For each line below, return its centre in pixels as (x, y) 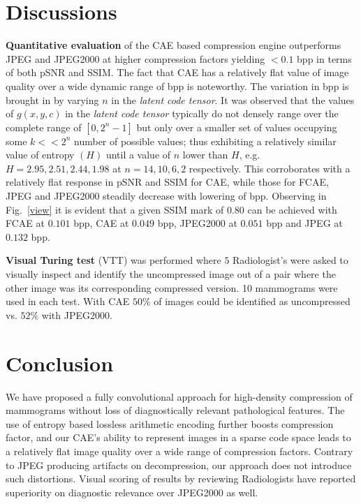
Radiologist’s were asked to (290, 260)
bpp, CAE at (101, 223)
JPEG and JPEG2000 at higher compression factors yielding (135, 58)
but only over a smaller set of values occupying (237, 127)
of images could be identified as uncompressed (252, 301)
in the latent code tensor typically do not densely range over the (202, 113)
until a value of (138, 155)
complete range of (44, 127)
